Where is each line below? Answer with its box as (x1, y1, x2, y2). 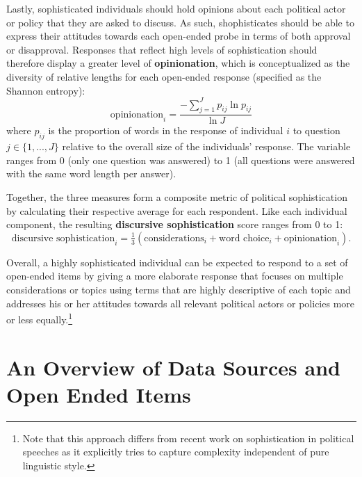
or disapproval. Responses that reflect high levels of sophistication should (6, 42, 318, 56)
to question (293, 123, 340, 138)
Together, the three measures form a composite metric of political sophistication (6, 190, 347, 204)
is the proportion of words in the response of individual (48, 123, 283, 138)
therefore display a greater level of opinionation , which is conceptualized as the (6, 56, 350, 70)
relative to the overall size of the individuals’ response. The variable (62, 139, 351, 154)
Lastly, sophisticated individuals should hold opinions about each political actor (6, 1, 346, 15)
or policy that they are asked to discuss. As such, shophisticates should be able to (6, 15, 354, 29)
